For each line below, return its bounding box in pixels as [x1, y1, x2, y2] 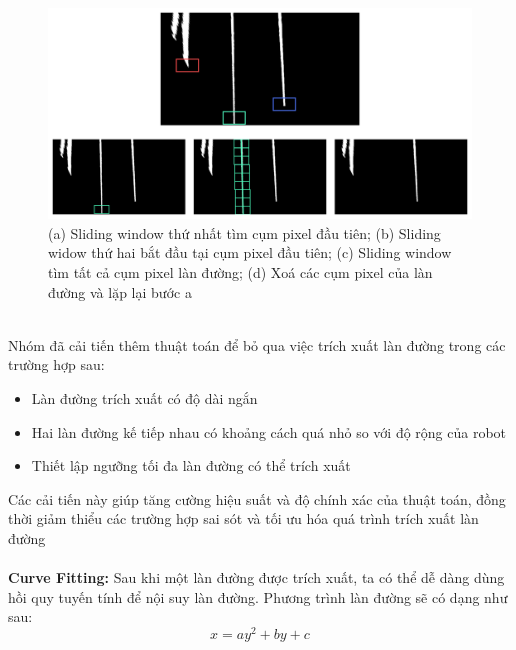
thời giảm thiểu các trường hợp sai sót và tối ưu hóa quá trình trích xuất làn [8, 508, 479, 529]
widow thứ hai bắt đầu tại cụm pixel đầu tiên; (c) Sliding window [48, 242, 452, 263]
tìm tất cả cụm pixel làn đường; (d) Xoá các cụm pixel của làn [48, 261, 433, 282]
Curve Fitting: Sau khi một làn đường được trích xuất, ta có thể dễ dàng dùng [8, 567, 505, 588]
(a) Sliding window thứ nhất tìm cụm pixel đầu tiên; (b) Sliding [48, 222, 441, 243]
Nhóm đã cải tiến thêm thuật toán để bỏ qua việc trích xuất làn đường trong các [8, 334, 506, 355]
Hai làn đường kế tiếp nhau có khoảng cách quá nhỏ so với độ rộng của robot [31, 421, 507, 442]
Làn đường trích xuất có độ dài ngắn [31, 387, 258, 408]
